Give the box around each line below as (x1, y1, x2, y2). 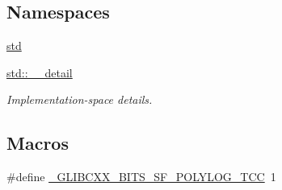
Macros (6, 130, 69, 155)
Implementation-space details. (6, 91, 153, 108)
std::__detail (6, 64, 73, 81)
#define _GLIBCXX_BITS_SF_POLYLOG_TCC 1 (6, 168, 276, 185)
